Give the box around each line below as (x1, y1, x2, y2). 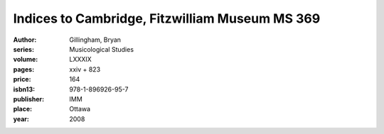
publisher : (13, 94, 45, 103)
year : (13, 114, 30, 123)
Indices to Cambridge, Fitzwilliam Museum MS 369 (13, 11, 321, 26)
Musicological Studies (69, 45, 134, 53)
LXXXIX (69, 55, 92, 64)
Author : (13, 35, 37, 44)
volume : (13, 55, 38, 64)
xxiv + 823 (69, 65, 101, 74)
